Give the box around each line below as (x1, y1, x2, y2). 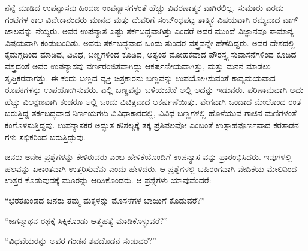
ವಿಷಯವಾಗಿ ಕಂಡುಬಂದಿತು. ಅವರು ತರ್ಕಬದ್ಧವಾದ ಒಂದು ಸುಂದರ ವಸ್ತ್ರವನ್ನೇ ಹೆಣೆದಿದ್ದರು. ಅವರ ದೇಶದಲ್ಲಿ (5, 36, 295, 49)
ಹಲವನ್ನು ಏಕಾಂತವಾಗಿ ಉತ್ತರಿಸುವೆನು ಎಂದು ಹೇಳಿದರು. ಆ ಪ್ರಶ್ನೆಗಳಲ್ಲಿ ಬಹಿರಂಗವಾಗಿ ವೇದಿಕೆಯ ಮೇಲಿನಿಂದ (5, 162, 297, 174)
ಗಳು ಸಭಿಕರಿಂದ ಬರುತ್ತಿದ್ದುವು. (5, 130, 86, 143)
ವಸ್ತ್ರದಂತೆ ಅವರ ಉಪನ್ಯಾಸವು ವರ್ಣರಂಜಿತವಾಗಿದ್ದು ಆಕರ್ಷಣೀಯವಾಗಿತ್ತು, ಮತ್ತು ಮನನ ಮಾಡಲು (5, 59, 271, 72)
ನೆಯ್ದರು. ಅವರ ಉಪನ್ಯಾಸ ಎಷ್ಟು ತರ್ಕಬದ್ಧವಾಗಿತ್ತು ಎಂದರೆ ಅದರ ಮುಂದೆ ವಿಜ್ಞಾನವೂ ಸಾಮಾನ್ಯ (35, 25, 294, 37)
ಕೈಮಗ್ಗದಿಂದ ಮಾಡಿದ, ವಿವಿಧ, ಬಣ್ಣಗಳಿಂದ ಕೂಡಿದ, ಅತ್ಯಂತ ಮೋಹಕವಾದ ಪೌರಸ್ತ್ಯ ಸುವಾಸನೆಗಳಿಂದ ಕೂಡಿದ (5, 48, 297, 61)
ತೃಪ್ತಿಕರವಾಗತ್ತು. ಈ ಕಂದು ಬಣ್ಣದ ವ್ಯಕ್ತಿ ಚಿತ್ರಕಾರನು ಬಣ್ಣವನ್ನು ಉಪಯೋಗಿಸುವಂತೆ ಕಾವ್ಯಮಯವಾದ (5, 71, 276, 84)
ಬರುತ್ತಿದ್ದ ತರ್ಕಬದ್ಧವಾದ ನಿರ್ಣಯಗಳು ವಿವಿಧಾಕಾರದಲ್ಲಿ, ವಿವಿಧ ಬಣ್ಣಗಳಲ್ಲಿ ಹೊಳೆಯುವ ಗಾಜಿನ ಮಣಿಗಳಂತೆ (5, 107, 297, 119)
